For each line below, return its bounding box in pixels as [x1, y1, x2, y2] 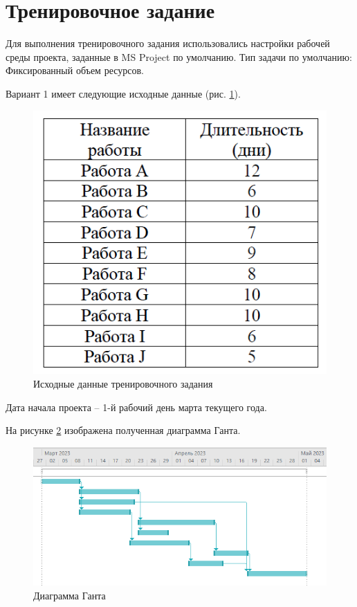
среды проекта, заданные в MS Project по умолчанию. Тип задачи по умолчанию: [6, 49, 352, 64]
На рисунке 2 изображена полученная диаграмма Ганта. [6, 423, 241, 437]
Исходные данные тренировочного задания [33, 377, 213, 391]
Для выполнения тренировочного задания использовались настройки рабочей [6, 36, 330, 51]
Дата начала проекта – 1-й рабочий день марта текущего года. [6, 399, 267, 414]
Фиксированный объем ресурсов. [6, 63, 144, 78]
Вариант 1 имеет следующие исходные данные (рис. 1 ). [6, 86, 241, 100]
